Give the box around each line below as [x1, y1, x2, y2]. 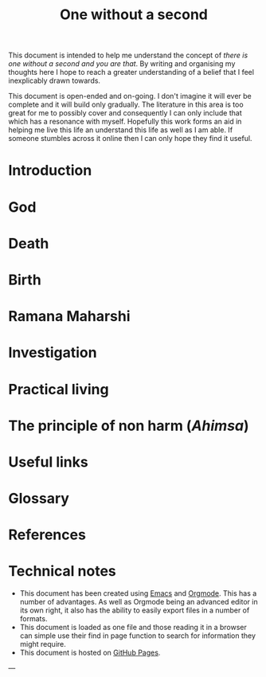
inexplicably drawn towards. [8, 76, 101, 85]
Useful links [8, 452, 89, 471]
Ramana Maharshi [8, 307, 131, 326]
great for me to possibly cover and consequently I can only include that [8, 108, 242, 118]
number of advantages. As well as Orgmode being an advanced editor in [19, 597, 258, 607]
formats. [19, 614, 48, 624]
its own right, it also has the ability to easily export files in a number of [19, 605, 250, 615]
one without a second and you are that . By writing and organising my [8, 59, 236, 68]
